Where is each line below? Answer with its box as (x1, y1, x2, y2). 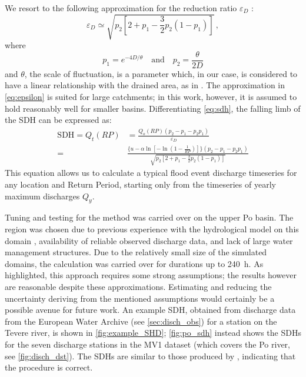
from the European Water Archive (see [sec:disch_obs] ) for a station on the (5, 315, 277, 327)
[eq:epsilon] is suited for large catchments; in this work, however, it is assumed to (5, 90, 297, 102)
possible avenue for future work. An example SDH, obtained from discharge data (5, 303, 296, 316)
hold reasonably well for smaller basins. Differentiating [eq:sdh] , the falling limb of (5, 102, 301, 114)
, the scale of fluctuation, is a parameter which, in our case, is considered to (24, 67, 298, 79)
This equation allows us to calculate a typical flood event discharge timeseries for (5, 166, 297, 179)
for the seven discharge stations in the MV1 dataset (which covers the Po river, (5, 338, 290, 350)
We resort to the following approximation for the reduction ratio (5, 2, 237, 14)
